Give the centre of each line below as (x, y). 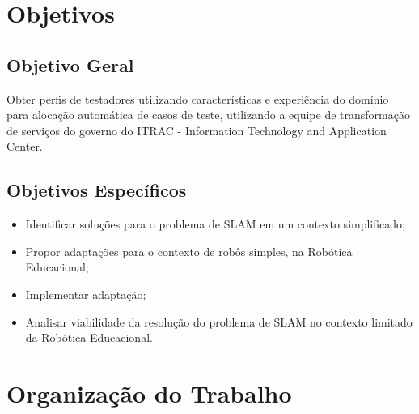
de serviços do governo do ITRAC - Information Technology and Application (197, 130)
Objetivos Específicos (97, 190)
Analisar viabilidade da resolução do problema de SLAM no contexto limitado (219, 321)
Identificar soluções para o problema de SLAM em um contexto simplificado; (215, 224)
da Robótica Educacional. (89, 337)
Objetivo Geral (70, 64)
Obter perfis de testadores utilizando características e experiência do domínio (198, 98)
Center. (25, 146)
